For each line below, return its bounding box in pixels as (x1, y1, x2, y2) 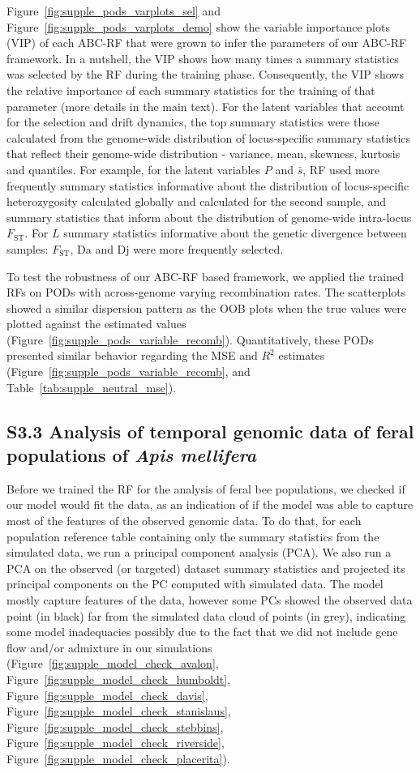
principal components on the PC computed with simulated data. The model (6, 575, 384, 592)
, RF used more (302, 160, 380, 177)
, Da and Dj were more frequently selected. (70, 240, 284, 257)
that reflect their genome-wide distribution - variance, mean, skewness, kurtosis (6, 145, 401, 162)
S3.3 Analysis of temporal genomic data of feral (6, 418, 414, 443)
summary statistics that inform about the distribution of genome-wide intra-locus (6, 208, 412, 225)
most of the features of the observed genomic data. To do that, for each (6, 512, 362, 529)
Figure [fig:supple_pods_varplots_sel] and (6, 2, 221, 19)
